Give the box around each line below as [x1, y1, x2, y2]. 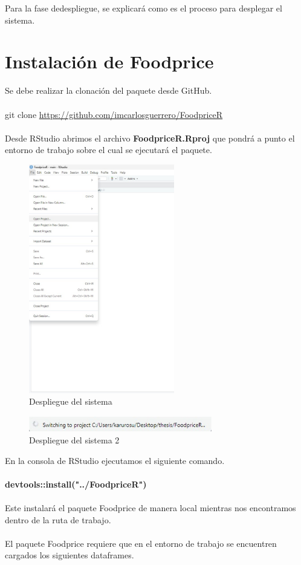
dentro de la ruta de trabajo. [5, 513, 111, 526]
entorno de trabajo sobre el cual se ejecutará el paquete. [5, 143, 212, 156]
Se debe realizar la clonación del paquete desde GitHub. [5, 84, 212, 97]
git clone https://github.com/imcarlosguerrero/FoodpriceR [5, 108, 223, 120]
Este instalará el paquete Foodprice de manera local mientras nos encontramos [5, 501, 296, 514]
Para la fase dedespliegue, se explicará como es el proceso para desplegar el [5, 2, 282, 14]
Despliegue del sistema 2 [29, 434, 120, 446]
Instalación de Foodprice [5, 49, 214, 74]
